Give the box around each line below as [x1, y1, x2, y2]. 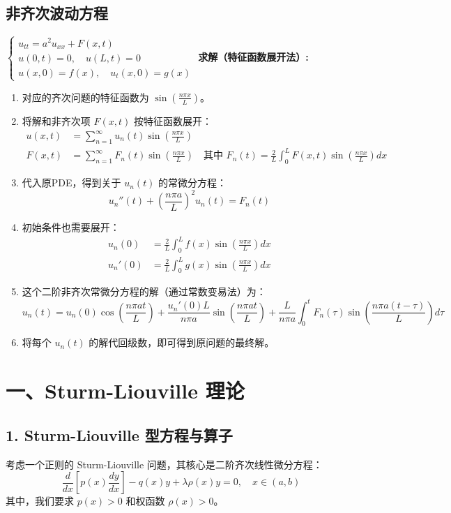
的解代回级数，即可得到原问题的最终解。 [89, 335, 275, 350]
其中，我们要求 [6, 493, 74, 508]
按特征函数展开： [133, 113, 212, 128]
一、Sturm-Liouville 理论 [6, 376, 245, 405]
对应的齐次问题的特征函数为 [22, 89, 149, 104]
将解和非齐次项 [22, 113, 91, 128]
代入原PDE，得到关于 [22, 175, 121, 190]
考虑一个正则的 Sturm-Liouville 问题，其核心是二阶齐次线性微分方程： [6, 456, 323, 471]
